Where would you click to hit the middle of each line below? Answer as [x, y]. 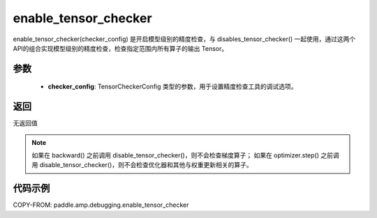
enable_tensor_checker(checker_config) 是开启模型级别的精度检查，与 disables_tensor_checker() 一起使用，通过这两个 [184, 39]
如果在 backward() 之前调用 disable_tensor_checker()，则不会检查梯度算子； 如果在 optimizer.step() [176, 155]
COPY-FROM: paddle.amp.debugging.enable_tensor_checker [101, 205]
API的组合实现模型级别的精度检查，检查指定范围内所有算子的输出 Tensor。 [120, 48]
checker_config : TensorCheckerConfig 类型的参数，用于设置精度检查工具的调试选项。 [172, 86]
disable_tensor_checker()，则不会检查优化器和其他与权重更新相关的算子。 [146, 165]
